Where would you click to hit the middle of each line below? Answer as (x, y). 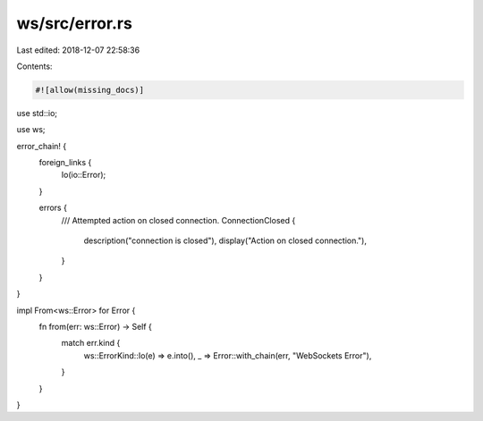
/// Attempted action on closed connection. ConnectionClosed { (178, 220)
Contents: (34, 66)
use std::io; (37, 113)
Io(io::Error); (84, 175)
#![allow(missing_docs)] (90, 90)
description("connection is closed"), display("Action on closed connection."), (225, 240)
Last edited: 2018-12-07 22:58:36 (78, 50)
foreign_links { (65, 163)
